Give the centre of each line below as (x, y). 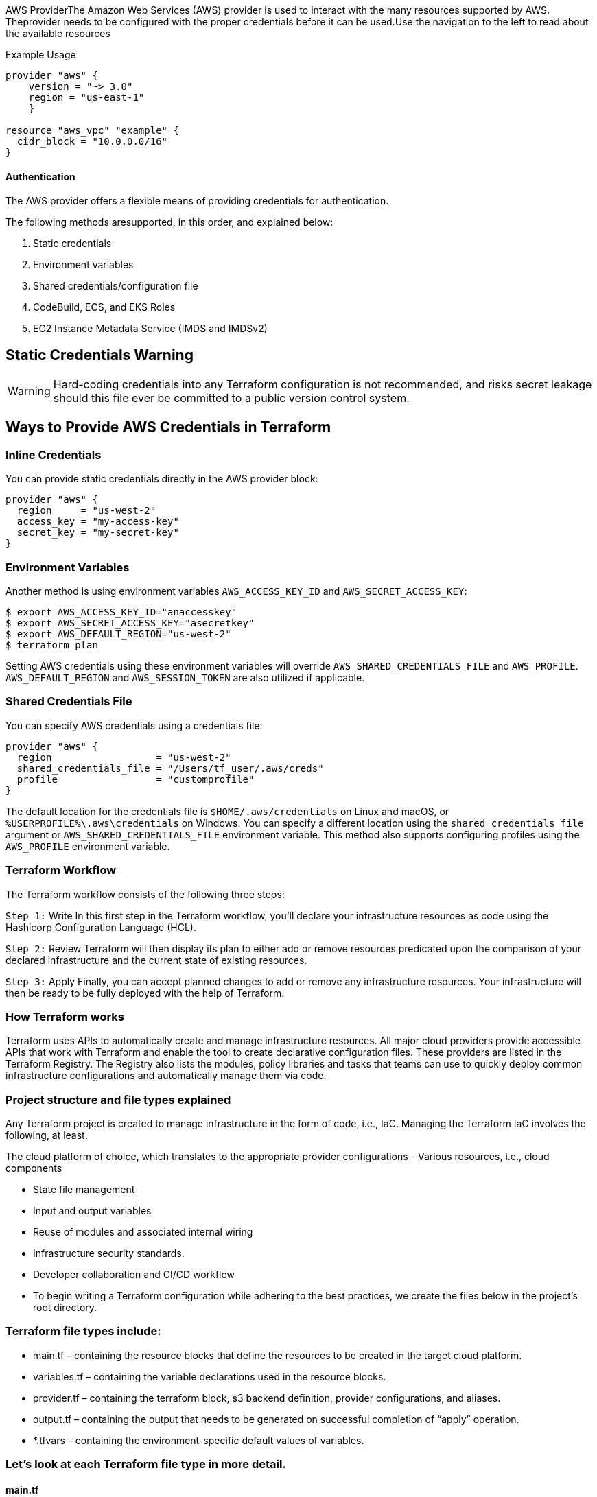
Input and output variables (92, 1211)
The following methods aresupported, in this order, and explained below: (169, 222)
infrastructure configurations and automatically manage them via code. (166, 1076)
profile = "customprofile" (136, 779)
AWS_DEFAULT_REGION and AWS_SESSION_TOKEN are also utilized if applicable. (185, 678)
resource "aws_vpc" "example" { (92, 130)
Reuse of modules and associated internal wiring (143, 1232)
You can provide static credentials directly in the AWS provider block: (162, 479)
